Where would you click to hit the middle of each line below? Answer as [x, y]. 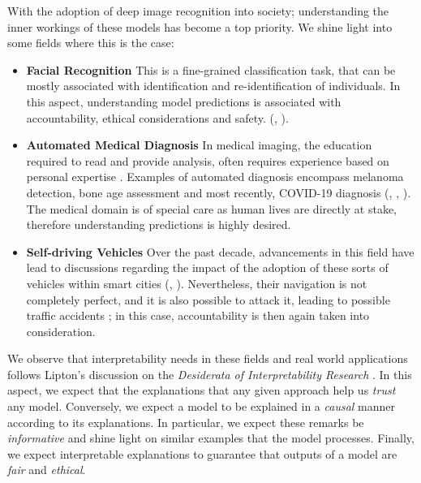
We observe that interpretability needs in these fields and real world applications [208, 358]
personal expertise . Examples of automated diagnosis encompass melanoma [215, 177]
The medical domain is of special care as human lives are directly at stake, [212, 208]
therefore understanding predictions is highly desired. [159, 224]
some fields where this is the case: [91, 43]
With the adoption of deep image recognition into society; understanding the [198, 11]
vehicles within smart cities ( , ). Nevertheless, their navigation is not [197, 283]
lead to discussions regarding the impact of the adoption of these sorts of [207, 267]
